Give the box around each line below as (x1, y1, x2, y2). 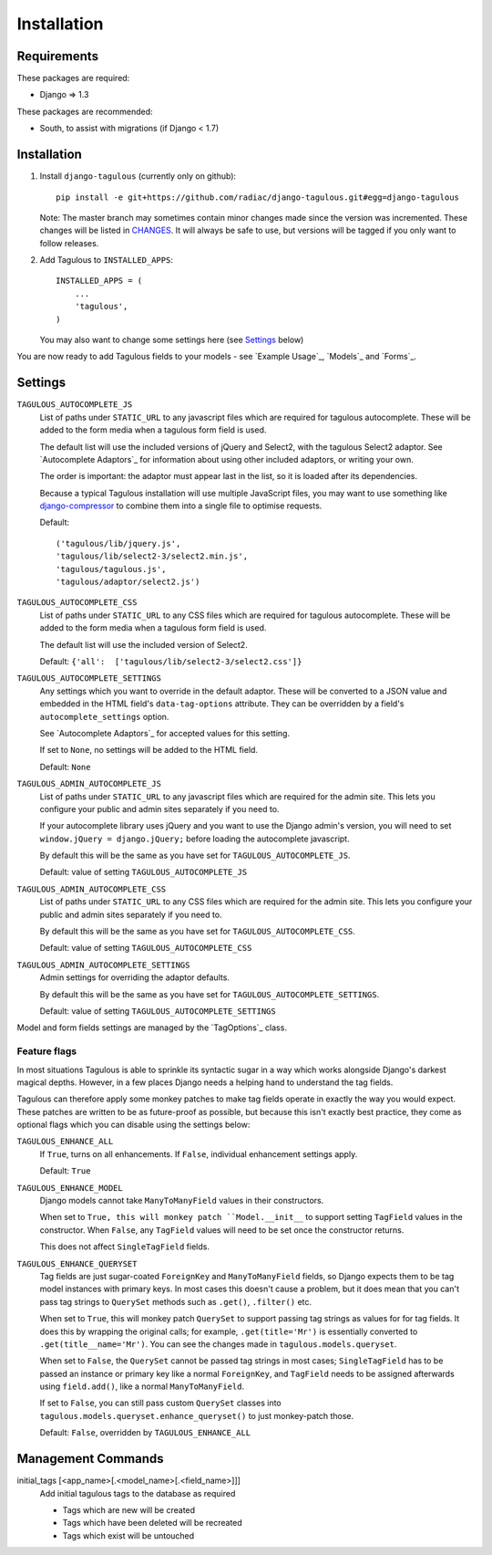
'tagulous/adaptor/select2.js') (56, 577, 200, 588)
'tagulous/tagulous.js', (56, 564, 167, 574)
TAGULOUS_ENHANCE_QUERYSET (16, 1258, 138, 1268)
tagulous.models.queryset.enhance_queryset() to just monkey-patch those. (39, 1410, 354, 1421)
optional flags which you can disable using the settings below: (16, 1119, 251, 1131)
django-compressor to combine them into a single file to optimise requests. (39, 500, 323, 511)
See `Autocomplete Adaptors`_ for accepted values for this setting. (39, 727, 291, 738)
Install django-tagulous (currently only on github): (39, 171, 237, 182)
